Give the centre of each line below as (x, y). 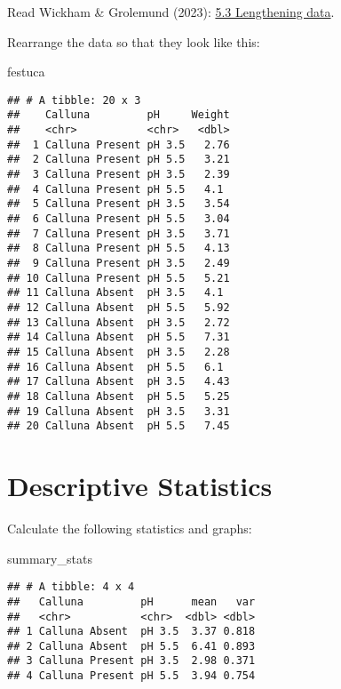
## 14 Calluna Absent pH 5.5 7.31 (119, 337)
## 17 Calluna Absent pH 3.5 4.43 (119, 382)
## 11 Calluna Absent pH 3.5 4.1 (115, 293)
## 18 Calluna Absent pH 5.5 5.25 (119, 396)
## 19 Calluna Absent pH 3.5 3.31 (119, 411)
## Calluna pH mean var (131, 601)
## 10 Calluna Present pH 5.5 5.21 (119, 278)
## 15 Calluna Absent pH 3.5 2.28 (119, 352)
